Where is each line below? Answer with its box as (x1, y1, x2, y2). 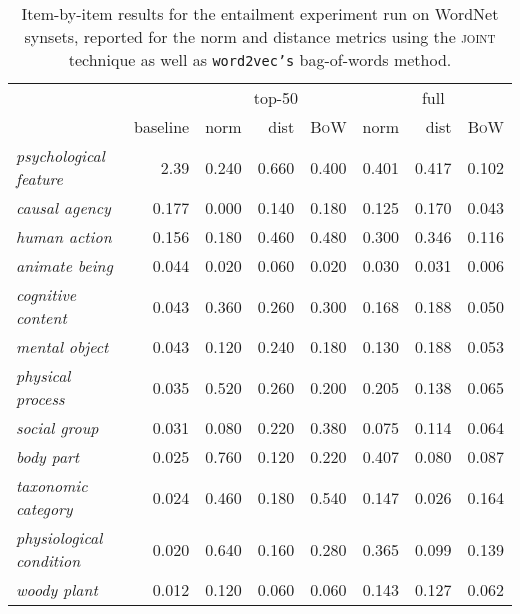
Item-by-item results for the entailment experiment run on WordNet (21, 2, 499, 25)
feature (16, 167, 63, 190)
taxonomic (16, 474, 88, 497)
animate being (16, 254, 113, 277)
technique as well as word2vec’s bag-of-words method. (68, 48, 452, 71)
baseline (133, 115, 190, 138)
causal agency (16, 196, 111, 219)
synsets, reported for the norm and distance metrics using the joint (24, 25, 496, 48)
